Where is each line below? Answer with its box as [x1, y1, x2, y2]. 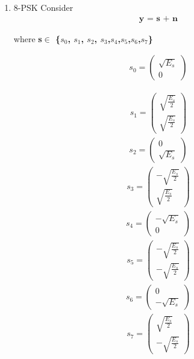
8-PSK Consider [13, 1, 74, 13]
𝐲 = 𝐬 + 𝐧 [139, 14, 178, 23]
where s [13, 32, 42, 45]
